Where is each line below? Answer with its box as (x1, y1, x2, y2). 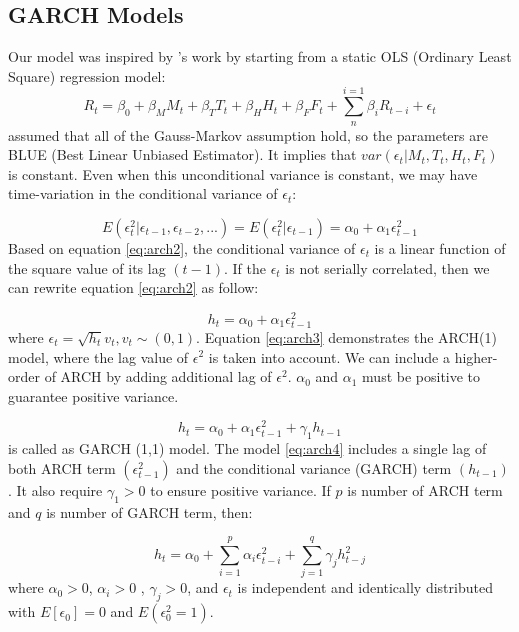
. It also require (8, 479, 103, 500)
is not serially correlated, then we (285, 257, 490, 278)
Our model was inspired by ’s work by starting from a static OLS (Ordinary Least (8, 46, 512, 67)
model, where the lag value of (8, 346, 189, 367)
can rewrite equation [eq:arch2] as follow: (8, 277, 259, 298)
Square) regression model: (8, 65, 166, 86)
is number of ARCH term (347, 479, 503, 500)
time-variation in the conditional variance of (8, 183, 278, 204)
